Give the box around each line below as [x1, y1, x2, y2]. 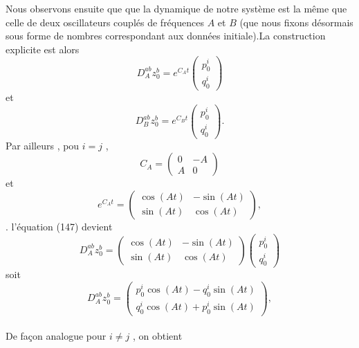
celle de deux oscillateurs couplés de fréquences [6, 15, 204, 29]
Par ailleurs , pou [6, 138, 80, 152]
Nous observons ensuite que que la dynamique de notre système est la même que [6, 1, 347, 15]
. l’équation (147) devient [6, 219, 113, 233]
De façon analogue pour [6, 329, 107, 343]
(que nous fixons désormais [239, 15, 353, 29]
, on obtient [132, 329, 183, 343]
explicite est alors [6, 42, 80, 56]
